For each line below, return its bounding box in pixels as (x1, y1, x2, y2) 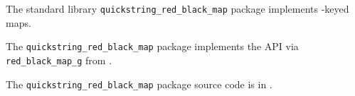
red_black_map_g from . (6, 52, 112, 67)
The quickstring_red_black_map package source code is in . (6, 76, 272, 91)
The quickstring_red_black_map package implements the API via (6, 39, 299, 54)
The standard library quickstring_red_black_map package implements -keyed (6, 1, 349, 16)
